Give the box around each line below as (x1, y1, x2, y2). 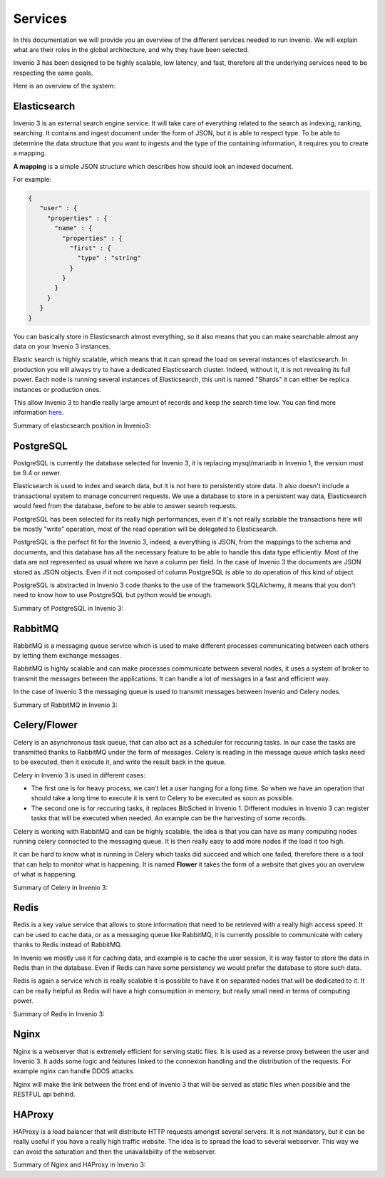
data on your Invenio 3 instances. (13, 342, 111, 351)
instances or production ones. (13, 385, 101, 393)
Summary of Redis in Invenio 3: (13, 1009, 105, 1018)
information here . (13, 408, 64, 417)
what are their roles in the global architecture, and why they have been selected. (13, 45, 250, 53)
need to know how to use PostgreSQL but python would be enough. (13, 591, 212, 599)
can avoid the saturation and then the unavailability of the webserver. (13, 1147, 217, 1156)
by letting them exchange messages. (13, 651, 121, 660)
